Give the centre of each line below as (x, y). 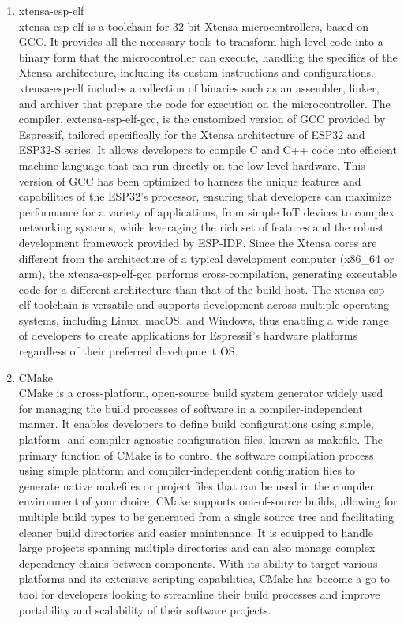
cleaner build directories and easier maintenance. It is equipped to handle (196, 532)
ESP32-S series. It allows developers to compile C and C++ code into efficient (208, 150)
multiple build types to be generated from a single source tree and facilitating (206, 516)
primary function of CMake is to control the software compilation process (196, 454)
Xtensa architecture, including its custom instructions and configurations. (196, 72)
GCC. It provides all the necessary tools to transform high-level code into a (201, 41)
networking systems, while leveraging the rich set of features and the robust (201, 227)
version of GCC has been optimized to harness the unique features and (190, 180)
